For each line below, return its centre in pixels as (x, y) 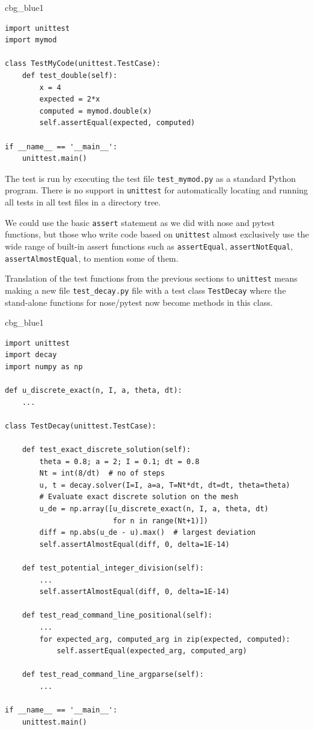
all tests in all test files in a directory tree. (83, 202)
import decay (31, 355)
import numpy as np (44, 367)
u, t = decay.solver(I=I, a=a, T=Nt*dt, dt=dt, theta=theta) (165, 485)
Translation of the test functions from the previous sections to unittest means (151, 278)
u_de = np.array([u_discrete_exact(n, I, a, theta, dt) (154, 509)
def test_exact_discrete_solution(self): (106, 450)
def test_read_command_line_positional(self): (117, 615)
